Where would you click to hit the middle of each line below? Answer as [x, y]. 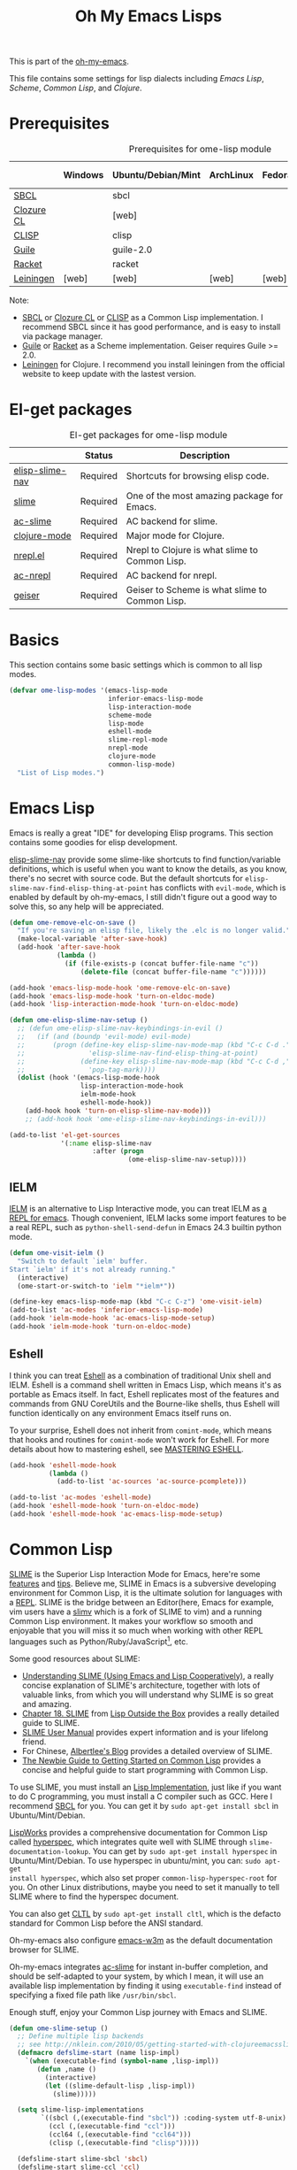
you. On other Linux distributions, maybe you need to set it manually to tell [145, 1887]
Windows [84, 175]
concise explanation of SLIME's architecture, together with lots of [141, 1685]
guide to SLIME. [51, 1722]
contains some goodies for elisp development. [94, 842]
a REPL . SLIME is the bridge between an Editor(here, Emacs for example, [141, 1602]
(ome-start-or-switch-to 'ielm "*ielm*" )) [96, 1286]
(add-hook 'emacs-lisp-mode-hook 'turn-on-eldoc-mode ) [112, 996]
